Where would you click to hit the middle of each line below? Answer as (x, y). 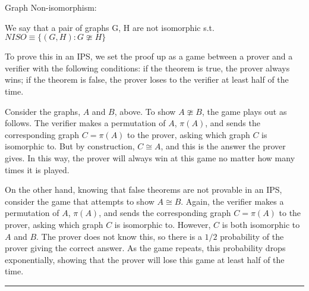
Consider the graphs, (43, 111)
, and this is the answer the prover (223, 146)
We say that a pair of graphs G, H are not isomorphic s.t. (110, 27)
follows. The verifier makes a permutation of (85, 123)
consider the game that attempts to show (80, 201)
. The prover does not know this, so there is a (119, 236)
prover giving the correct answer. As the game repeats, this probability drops (145, 248)
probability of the (252, 236)
